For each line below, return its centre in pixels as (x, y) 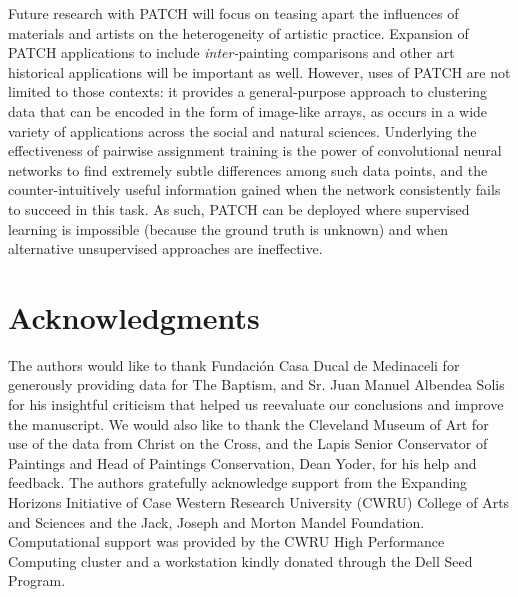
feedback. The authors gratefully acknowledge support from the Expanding (238, 482)
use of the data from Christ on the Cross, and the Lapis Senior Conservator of (248, 443)
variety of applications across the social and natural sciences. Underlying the (242, 130)
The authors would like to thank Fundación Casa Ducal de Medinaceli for (234, 364)
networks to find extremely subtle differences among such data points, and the (248, 169)
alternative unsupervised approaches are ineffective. (165, 248)
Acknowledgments (134, 316)
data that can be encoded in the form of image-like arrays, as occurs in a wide (248, 110)
